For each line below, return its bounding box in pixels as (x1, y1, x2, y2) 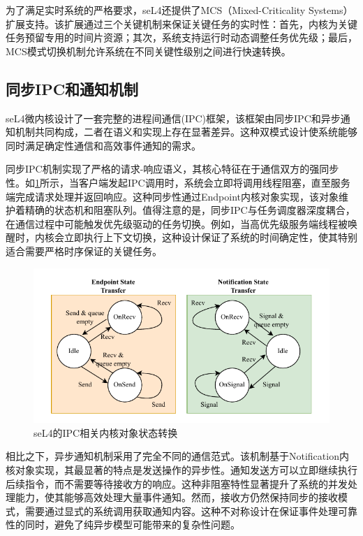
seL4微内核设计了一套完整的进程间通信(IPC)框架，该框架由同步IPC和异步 (6, 110, 341, 125)
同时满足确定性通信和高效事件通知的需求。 (6, 138, 201, 152)
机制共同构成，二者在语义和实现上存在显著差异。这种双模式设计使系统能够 (15, 124, 357, 139)
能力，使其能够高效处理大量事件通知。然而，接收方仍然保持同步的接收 (15, 490, 338, 505)
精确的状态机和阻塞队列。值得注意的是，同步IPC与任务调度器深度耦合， (24, 203, 355, 217)
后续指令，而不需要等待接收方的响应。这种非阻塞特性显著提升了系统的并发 (6, 476, 348, 491)
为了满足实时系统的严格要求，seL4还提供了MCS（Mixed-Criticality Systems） (6, 3, 353, 17)
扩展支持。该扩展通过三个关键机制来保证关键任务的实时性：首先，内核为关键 (6, 16, 357, 31)
